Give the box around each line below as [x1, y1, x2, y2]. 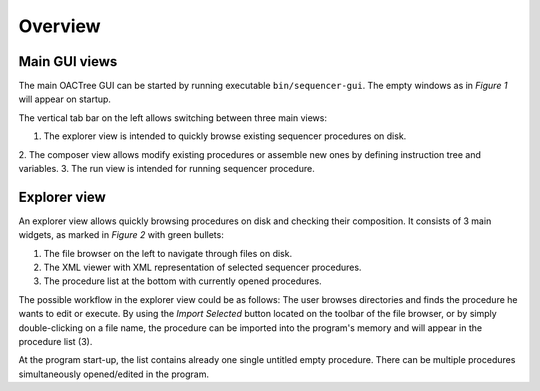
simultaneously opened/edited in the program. [18, 368, 210, 380]
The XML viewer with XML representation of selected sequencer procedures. [43, 261, 362, 274]
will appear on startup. [18, 93, 112, 105]
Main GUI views [18, 53, 118, 70]
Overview [18, 15, 101, 37]
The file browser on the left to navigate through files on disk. [43, 247, 293, 259]
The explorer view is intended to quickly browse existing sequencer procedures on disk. [43, 130, 407, 142]
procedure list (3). [18, 336, 93, 348]
